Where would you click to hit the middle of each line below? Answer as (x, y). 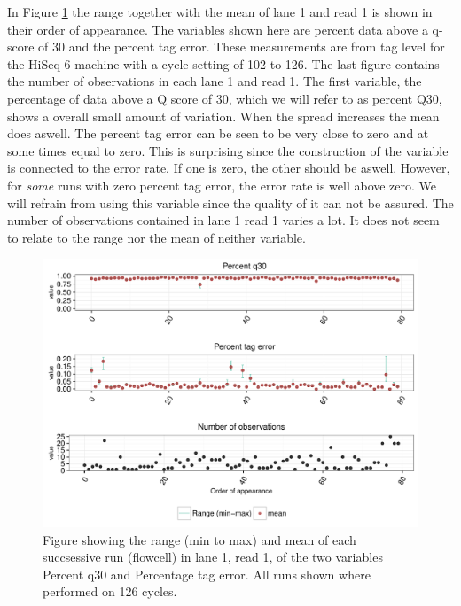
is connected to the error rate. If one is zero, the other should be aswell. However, (229, 168)
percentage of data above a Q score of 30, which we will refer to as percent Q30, (225, 98)
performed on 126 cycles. (110, 591)
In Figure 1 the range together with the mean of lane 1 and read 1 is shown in (220, 12)
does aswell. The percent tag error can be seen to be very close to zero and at (218, 133)
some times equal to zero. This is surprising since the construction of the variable (228, 150)
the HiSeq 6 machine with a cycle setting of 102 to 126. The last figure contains (223, 63)
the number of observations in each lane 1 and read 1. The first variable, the (215, 81)
